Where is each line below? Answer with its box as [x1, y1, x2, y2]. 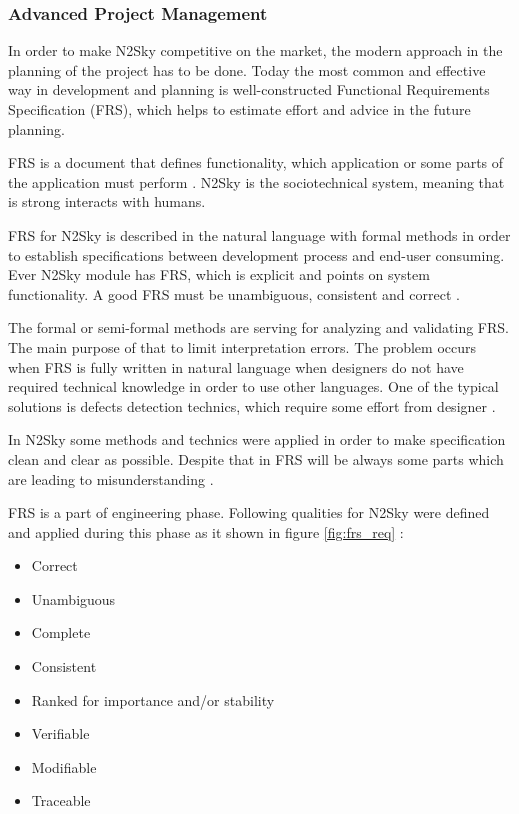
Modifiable [31, 756, 97, 777]
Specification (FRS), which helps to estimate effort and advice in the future [8, 99, 471, 119]
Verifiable [31, 723, 90, 744]
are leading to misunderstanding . [8, 468, 214, 489]
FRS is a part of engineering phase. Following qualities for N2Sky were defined [8, 502, 490, 523]
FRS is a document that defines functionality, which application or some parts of [8, 152, 504, 173]
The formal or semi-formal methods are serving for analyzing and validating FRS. [8, 317, 509, 338]
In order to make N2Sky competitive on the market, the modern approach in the [8, 40, 503, 61]
